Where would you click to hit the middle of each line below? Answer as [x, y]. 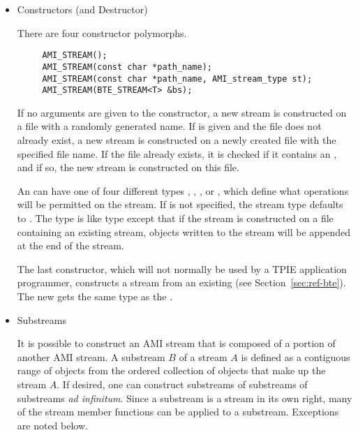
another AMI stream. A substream [91, 356]
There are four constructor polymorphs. [102, 32]
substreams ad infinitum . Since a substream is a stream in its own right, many [185, 398]
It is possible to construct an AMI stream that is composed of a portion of [176, 343]
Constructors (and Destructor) [82, 9]
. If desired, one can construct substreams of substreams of [182, 384]
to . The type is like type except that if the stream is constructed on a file [175, 217]
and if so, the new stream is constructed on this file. [128, 167]
